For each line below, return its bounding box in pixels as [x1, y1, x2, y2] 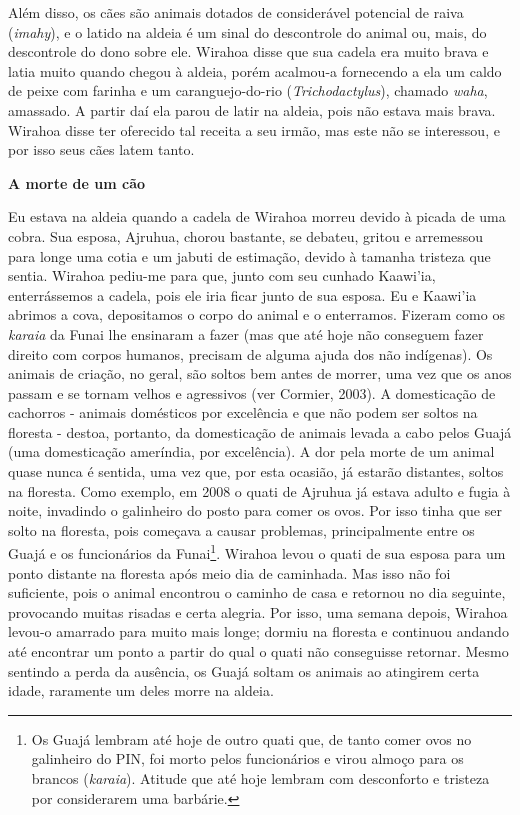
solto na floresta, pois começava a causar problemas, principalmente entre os [8, 519, 475, 540]
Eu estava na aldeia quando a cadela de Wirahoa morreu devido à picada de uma [8, 206, 506, 227]
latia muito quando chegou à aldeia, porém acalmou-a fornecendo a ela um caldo [8, 60, 502, 81]
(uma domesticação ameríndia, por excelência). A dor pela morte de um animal [8, 441, 495, 462]
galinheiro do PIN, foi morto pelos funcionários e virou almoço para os [31, 748, 464, 769]
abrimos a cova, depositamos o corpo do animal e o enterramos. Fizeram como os [8, 304, 505, 325]
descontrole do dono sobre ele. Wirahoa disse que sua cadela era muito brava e [8, 41, 489, 62]
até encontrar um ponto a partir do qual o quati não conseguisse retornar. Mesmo [8, 641, 509, 662]
